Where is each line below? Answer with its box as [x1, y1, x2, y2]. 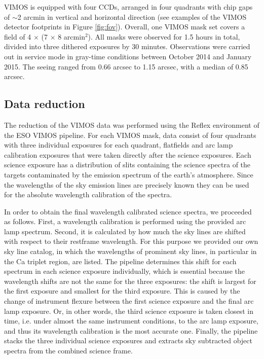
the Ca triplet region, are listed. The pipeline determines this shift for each [4, 256, 237, 266]
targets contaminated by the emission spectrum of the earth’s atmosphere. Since [4, 169, 253, 179]
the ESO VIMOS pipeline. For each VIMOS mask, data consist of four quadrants [4, 129, 256, 140]
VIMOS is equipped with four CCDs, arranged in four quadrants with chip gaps [4, 2, 253, 12]
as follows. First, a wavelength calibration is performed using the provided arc [4, 216, 246, 227]
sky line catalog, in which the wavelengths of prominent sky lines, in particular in [4, 246, 257, 257]
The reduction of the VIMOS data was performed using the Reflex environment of [4, 119, 259, 130]
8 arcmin [58, 31, 85, 42]
